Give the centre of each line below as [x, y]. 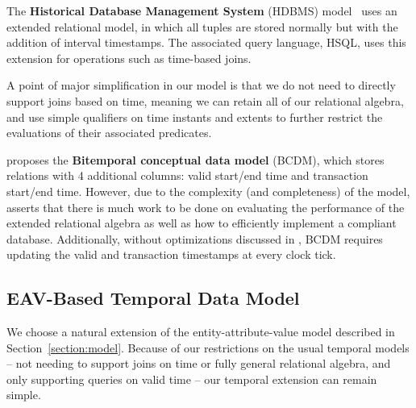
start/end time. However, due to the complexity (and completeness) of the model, [208, 191]
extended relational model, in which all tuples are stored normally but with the [202, 26]
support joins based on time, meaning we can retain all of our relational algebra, [205, 100]
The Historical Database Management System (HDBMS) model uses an [202, 10]
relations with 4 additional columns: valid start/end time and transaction [187, 175]
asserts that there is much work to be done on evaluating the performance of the [206, 207]
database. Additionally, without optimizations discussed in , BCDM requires [195, 238]
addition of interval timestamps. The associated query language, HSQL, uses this [206, 42]
